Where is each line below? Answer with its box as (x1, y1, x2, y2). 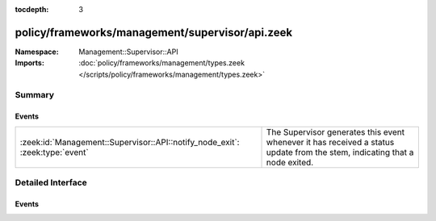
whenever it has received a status (266, 136, 395, 148)
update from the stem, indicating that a (266, 146, 414, 157)
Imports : (15, 58, 44, 68)
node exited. (266, 156, 314, 168)
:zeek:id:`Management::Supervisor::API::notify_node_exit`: (19, 136, 240, 148)
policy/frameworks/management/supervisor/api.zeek (15, 25, 293, 40)
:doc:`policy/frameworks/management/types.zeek (78, 58, 245, 68)
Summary (15, 90, 55, 101)
